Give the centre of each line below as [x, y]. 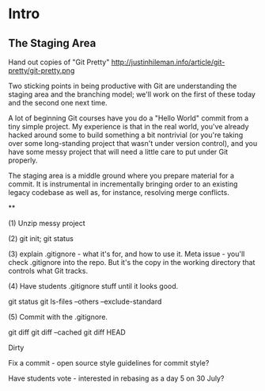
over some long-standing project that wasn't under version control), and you [133, 143]
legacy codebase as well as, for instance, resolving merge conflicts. [119, 192]
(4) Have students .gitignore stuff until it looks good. [93, 286]
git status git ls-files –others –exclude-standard [85, 301]
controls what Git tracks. [48, 271]
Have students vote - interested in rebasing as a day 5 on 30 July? [116, 378]
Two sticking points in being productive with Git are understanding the [123, 86]
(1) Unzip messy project [47, 223]
